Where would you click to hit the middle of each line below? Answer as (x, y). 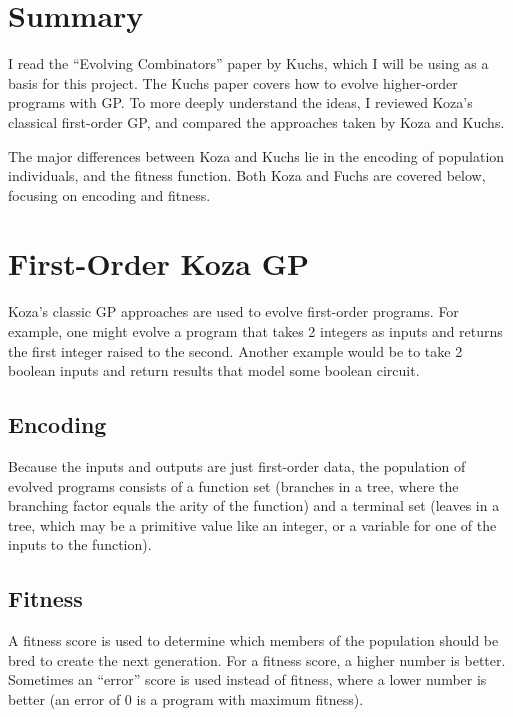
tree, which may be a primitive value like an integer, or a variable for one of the (252, 524)
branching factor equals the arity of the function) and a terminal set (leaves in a (254, 505)
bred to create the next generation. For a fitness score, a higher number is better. (257, 659)
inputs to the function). (80, 544)
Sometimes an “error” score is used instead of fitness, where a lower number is (247, 679)
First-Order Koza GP (158, 263)
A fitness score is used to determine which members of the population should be (253, 640)
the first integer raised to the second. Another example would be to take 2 (235, 350)
